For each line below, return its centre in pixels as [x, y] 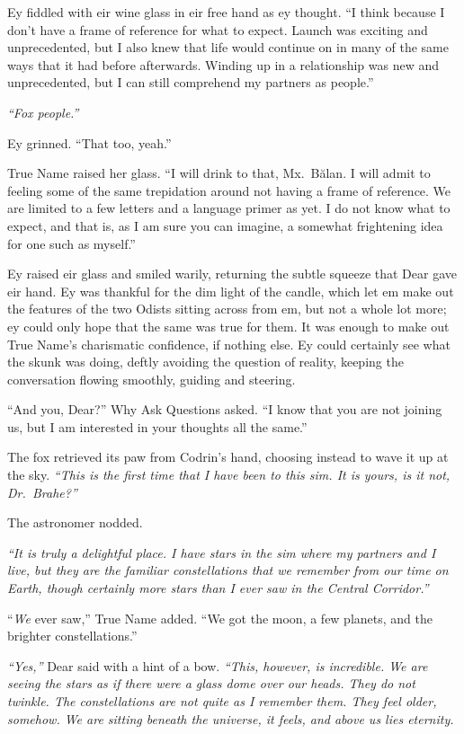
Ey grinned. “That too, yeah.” [89, 142]
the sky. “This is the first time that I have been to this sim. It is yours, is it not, [229, 475]
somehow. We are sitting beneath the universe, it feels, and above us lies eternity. [231, 718]
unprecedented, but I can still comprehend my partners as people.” [191, 82]
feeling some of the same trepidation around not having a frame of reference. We [229, 190]
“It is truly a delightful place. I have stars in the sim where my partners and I [222, 552]
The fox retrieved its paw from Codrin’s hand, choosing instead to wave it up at [228, 457]
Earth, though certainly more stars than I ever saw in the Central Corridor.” [218, 588]
